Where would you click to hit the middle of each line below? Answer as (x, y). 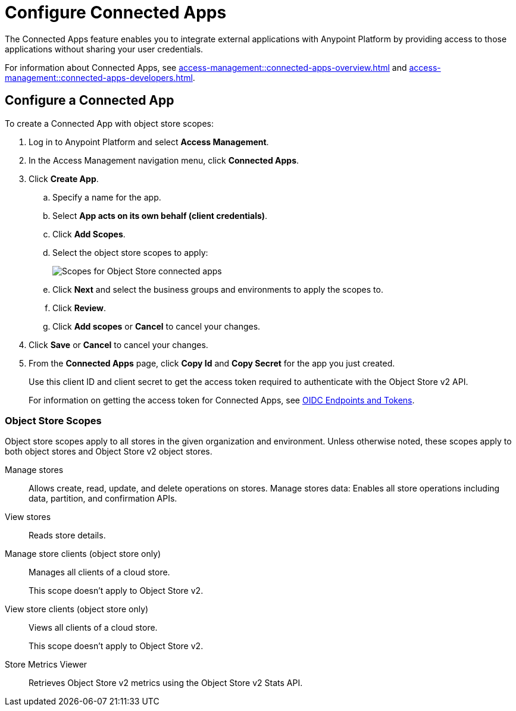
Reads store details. (67, 535)
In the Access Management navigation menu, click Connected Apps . (164, 160)
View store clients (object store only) (77, 609)
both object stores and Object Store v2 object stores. (109, 452)
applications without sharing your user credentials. (104, 49)
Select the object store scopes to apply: (130, 252)
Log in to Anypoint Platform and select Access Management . (149, 142)
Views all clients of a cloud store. (93, 628)
